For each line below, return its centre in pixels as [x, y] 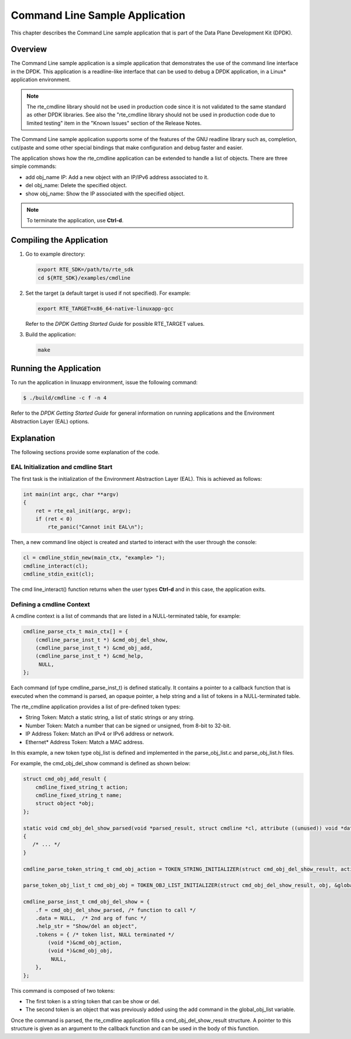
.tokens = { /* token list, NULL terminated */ [105, 934]
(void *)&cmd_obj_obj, [80, 951]
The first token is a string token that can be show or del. [93, 1002]
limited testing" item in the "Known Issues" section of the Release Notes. [114, 123]
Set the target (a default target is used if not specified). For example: [108, 293]
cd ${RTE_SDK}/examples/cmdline [84, 278]
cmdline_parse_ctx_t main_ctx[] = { [76, 632]
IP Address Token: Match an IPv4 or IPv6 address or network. [100, 734]
